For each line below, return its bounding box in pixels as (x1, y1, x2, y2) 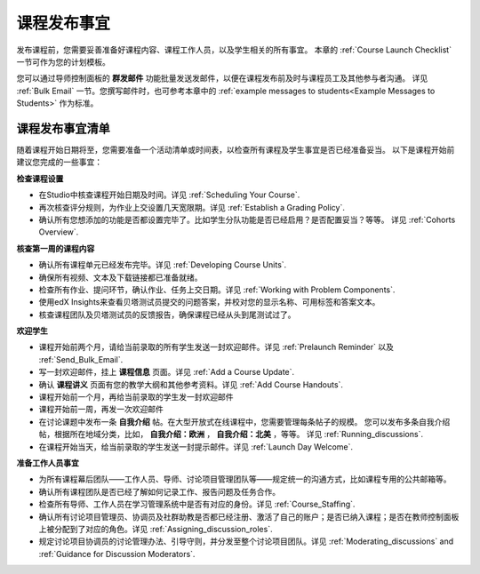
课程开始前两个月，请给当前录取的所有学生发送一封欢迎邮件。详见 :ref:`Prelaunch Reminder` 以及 (38, 342, 395, 353)
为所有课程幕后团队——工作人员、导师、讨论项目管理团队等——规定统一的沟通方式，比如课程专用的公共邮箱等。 (38, 474, 452, 484)
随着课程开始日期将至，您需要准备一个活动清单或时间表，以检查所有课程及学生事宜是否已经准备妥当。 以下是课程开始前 (16, 145, 455, 155)
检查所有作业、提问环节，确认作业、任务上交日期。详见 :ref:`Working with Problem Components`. (38, 284, 396, 295)
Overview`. (38, 227, 79, 237)
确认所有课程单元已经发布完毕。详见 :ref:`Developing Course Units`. (38, 259, 287, 270)
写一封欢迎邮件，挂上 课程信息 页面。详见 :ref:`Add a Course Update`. (38, 367, 295, 378)
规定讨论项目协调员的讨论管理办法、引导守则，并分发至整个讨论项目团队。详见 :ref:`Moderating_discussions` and (38, 536, 454, 546)
